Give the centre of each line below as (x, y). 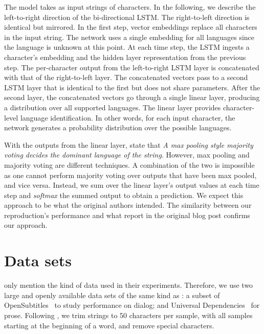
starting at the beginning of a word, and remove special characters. (109, 325)
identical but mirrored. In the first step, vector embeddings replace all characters (131, 27)
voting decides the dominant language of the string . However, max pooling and (127, 155)
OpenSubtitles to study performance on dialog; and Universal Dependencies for (132, 305)
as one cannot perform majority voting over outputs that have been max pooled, (130, 175)
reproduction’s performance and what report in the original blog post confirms (127, 215)
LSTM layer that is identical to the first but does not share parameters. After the (132, 87)
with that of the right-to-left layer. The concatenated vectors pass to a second (126, 77)
